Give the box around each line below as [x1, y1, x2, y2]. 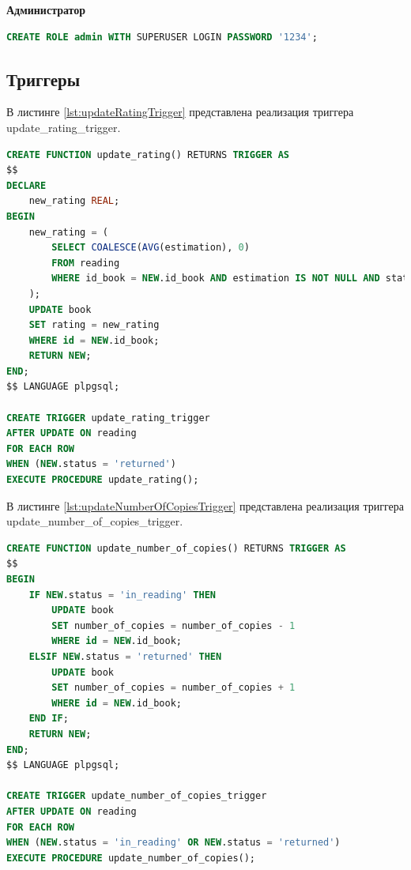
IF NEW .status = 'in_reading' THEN [28, 589, 216, 601]
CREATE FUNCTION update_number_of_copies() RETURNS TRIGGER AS [6, 542, 346, 554]
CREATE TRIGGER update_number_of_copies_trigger [6, 790, 267, 802]
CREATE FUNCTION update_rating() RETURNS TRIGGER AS [6, 149, 290, 160]
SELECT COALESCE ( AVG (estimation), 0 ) [51, 242, 250, 254]
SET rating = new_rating [28, 319, 160, 331]
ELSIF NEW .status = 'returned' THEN [28, 650, 222, 662]
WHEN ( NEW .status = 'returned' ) [6, 458, 176, 470]
